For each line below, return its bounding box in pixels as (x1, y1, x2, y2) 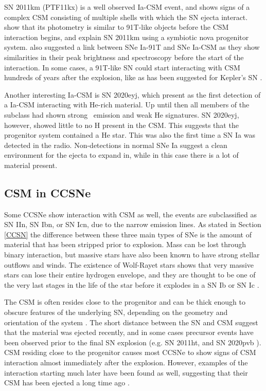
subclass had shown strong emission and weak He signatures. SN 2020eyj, (4, 109, 239, 120)
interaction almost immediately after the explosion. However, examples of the (4, 357, 248, 368)
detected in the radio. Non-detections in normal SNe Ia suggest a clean (4, 139, 227, 150)
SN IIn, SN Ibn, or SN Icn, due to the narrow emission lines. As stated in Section (4, 219, 261, 230)
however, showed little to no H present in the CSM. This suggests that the (4, 119, 239, 130)
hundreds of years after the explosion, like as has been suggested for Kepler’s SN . (4, 72, 262, 83)
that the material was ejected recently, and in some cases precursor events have (4, 327, 254, 338)
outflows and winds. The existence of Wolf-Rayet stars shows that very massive (4, 259, 254, 270)
